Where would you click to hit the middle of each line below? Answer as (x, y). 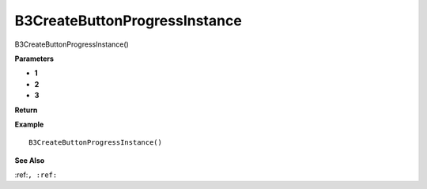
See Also (30, 160)
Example (29, 124)
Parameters (34, 59)
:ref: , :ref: (36, 175)
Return (26, 110)
